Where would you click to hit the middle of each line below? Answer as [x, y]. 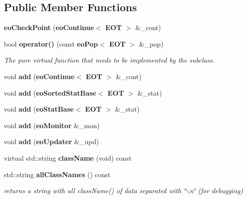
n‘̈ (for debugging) [216, 191]
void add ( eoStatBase [39, 109]
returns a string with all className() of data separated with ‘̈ [95, 191]
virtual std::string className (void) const [68, 158]
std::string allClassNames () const [57, 174]
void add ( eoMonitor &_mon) [52, 125]
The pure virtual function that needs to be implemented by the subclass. [109, 60]
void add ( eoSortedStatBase [50, 92]
